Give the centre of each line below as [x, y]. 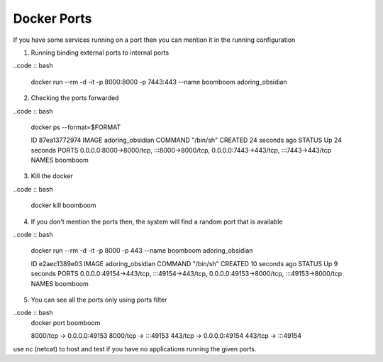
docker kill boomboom [63, 205]
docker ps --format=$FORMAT [76, 127]
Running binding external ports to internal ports [100, 53]
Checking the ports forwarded [75, 98]
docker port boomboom [66, 322]
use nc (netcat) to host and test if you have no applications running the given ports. [135, 349]
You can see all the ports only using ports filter [99, 300]
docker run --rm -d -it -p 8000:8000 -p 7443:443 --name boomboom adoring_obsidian [159, 82]
